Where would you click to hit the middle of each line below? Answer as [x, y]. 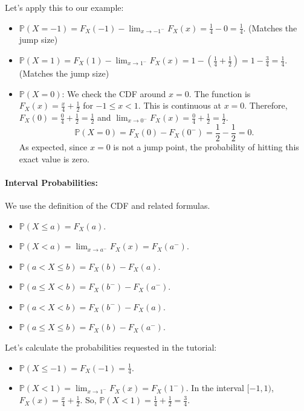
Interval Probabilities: [51, 182]
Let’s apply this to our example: [64, 7]
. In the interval [215, 388]
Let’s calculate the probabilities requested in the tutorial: [111, 347]
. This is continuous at [179, 105]
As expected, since [53, 146]
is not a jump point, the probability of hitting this [206, 146]
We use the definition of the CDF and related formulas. [108, 205]
